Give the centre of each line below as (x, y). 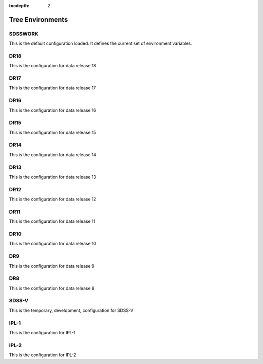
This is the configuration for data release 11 (52, 221)
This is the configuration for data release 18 (53, 66)
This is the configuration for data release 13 (53, 177)
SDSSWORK (24, 34)
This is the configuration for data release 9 (52, 266)
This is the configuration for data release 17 (52, 88)
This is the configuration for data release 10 (53, 244)
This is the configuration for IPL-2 (43, 355)
